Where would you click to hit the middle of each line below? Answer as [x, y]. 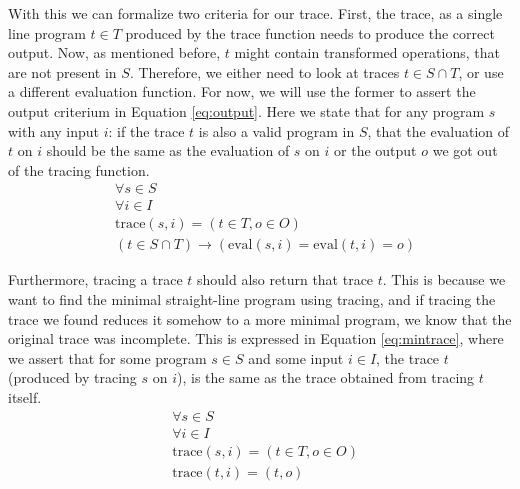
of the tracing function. [79, 169]
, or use [481, 71]
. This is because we [444, 279]
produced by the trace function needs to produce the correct [310, 32]
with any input [54, 130]
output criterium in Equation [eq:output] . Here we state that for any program [246, 110]
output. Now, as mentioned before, [114, 52]
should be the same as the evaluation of [168, 150]
